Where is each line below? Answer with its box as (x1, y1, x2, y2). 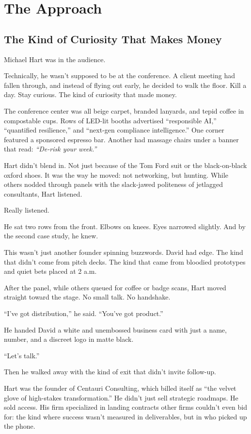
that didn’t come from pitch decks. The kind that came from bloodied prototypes (4, 256, 246, 267)
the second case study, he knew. (4, 231, 98, 241)
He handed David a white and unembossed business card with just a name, (4, 324, 227, 334)
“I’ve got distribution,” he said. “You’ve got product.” (4, 308, 163, 318)
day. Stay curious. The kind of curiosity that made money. (4, 89, 177, 100)
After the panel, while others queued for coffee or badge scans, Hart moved (4, 282, 226, 292)
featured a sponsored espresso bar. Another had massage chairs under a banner (4, 134, 239, 144)
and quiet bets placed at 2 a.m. (4, 266, 97, 276)
